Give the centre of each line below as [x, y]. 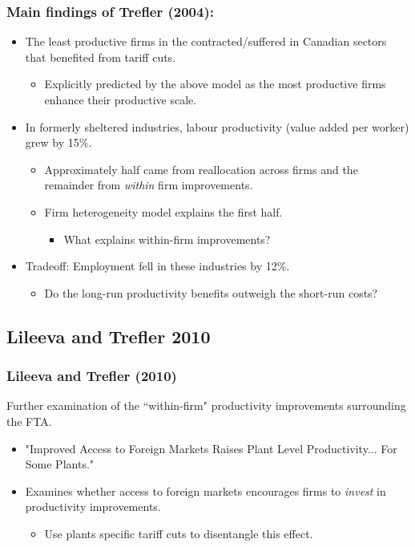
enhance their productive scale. [121, 99]
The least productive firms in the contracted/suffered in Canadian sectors [206, 41]
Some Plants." [60, 464]
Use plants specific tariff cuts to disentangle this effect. [179, 533]
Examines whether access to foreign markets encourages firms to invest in [205, 490]
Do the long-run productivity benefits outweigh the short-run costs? [211, 292]
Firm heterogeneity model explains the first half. [163, 211]
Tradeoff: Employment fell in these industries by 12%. [157, 266]
